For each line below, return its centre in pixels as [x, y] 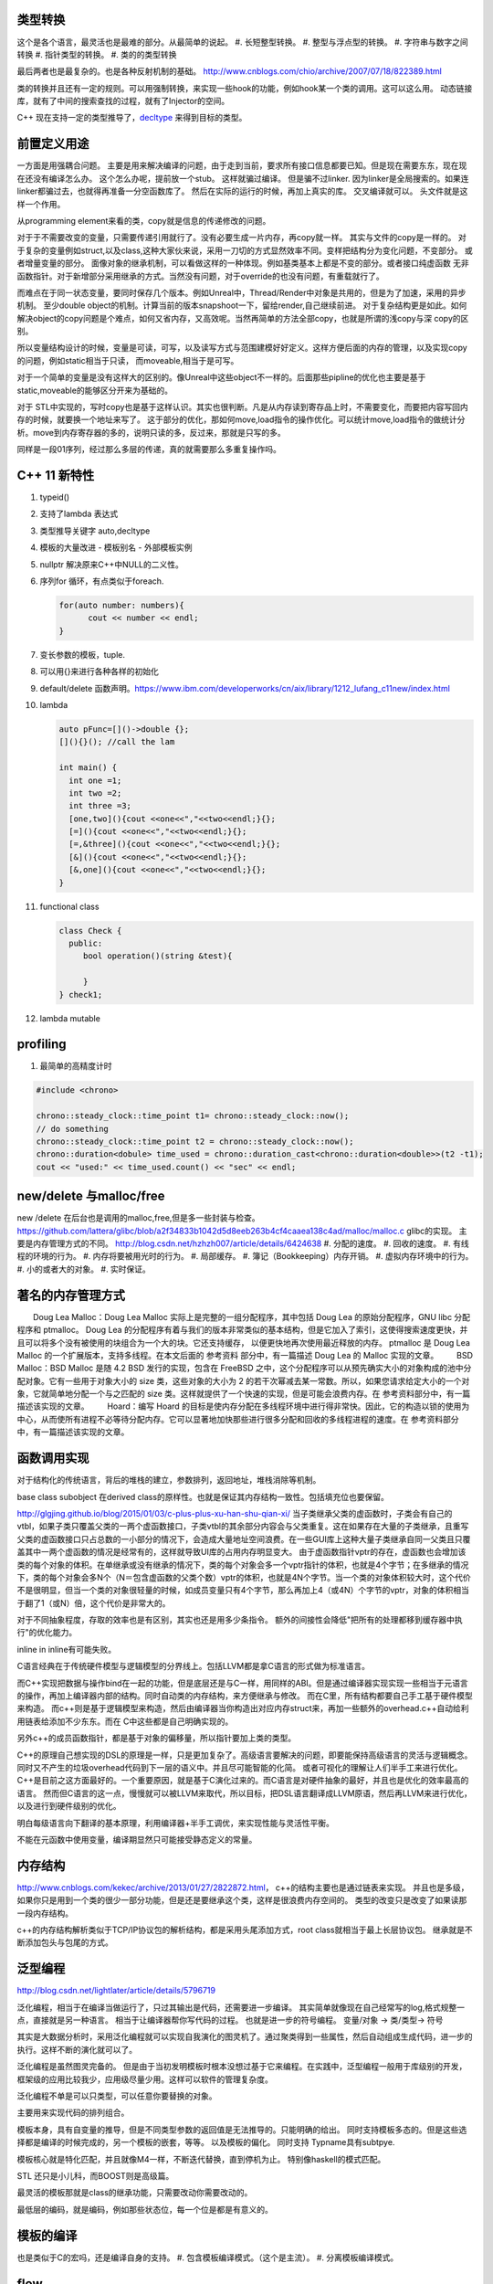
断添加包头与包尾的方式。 [65, 1942]
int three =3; [100, 806]
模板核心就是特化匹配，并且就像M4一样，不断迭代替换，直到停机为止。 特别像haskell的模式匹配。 [201, 2159]
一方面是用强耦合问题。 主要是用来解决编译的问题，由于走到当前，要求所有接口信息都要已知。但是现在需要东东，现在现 [242, 165]
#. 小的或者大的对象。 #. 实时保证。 [84, 1269]
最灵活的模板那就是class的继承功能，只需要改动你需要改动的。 [135, 2193]
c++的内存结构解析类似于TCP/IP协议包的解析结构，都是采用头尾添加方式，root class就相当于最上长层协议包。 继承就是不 [245, 1930]
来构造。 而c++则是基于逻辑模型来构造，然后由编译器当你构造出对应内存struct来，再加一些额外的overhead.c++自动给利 [243, 1708]
